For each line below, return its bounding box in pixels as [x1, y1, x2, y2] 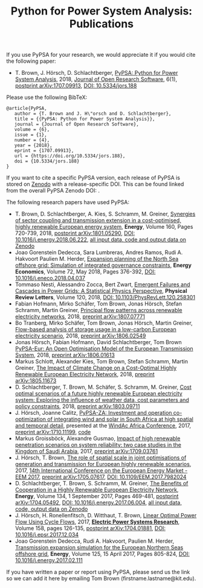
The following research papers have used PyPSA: [6, 199, 130, 206]
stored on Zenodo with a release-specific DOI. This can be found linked [6, 181, 184, 188]
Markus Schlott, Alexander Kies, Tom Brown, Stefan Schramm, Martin [14, 358, 188, 365]
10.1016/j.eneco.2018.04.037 [14, 275, 86, 282]
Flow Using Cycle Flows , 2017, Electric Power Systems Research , [14, 518, 180, 526]
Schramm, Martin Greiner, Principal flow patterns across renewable [14, 307, 182, 314]
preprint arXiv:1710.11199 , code [14, 429, 91, 436]
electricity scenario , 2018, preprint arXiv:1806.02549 [14, 332, 146, 339]
